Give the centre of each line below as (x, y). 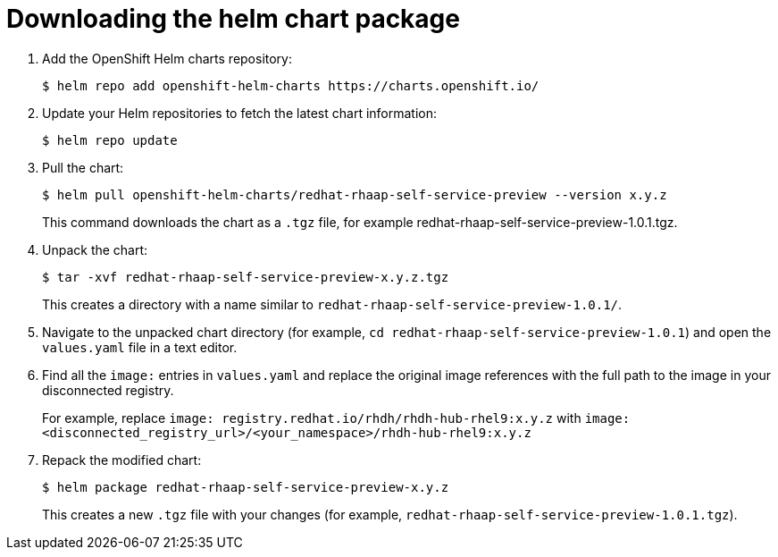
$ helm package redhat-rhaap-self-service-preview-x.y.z (246, 487)
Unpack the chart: (95, 249)
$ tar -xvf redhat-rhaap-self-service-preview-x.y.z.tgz (246, 277)
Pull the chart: (83, 167)
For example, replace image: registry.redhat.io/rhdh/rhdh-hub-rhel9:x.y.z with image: (336, 418)
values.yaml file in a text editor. (140, 347)
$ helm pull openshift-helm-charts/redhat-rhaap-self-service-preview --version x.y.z (355, 194)
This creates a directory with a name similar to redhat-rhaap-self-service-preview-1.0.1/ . (332, 304)
